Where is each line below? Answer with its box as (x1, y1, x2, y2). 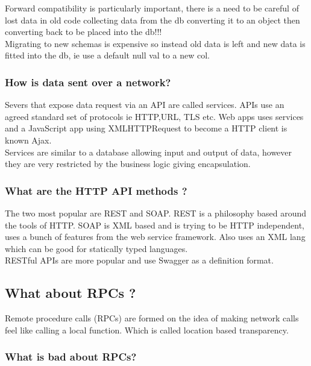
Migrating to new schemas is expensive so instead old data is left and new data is (5, 37, 306, 49)
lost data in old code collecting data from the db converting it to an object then (5, 13, 300, 26)
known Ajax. (5, 133, 52, 146)
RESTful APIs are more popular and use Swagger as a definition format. (5, 254, 274, 267)
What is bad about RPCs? (5, 349, 137, 364)
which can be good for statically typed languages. (5, 242, 188, 254)
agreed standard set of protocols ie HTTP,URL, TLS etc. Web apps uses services (5, 110, 304, 122)
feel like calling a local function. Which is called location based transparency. (5, 323, 289, 336)
